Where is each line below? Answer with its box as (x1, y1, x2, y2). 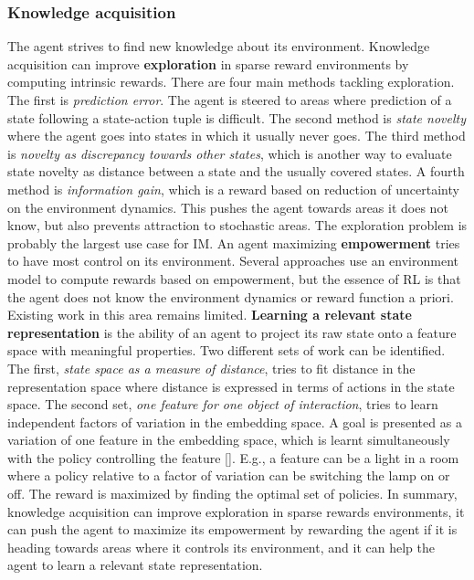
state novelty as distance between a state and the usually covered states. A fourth (7, 162, 465, 181)
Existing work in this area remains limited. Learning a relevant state (7, 305, 412, 324)
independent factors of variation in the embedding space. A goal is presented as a (7, 412, 462, 431)
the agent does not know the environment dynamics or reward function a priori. (7, 287, 454, 306)
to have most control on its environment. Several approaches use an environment (7, 251, 458, 270)
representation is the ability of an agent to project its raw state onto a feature (7, 322, 457, 342)
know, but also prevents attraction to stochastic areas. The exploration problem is (7, 216, 468, 235)
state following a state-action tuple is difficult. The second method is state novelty (7, 108, 466, 127)
